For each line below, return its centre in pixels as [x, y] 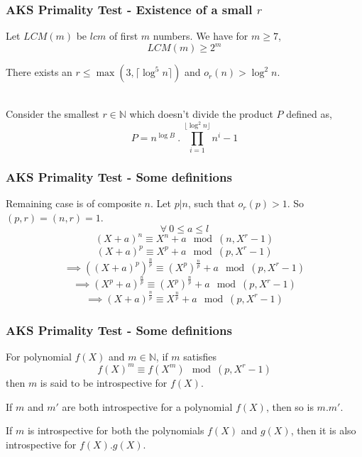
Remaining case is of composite [73, 203]
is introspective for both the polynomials [116, 430]
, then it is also [323, 430]
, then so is [290, 406]
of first [124, 36]
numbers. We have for [201, 36]
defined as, [309, 113]
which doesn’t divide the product [201, 113]
